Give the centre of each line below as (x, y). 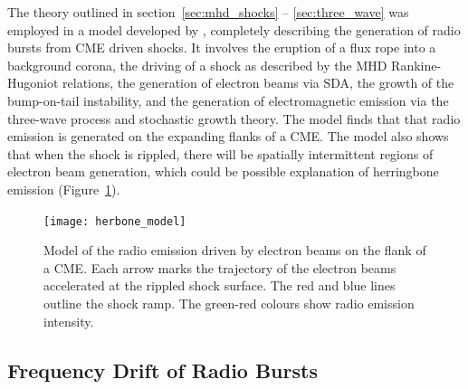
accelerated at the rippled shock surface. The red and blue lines (220, 285)
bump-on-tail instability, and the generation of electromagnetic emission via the (228, 100)
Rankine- (416, 65)
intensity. (69, 321)
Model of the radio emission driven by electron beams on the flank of (235, 250)
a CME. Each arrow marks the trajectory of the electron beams (220, 267)
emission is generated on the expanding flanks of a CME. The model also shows (228, 136)
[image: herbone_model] (115, 221)
